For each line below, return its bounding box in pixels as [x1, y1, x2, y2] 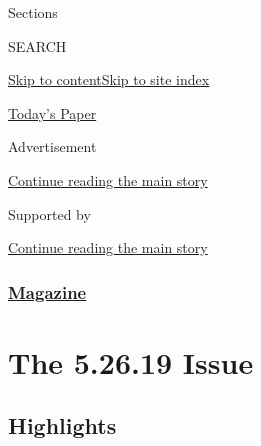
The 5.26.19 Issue [8, 341, 254, 382]
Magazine [8, 279, 87, 304]
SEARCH [8, 35, 67, 56]
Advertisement [8, 136, 97, 157]
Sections [8, 2, 58, 22]
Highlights [8, 410, 117, 441]
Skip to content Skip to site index [8, 69, 210, 90]
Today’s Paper [8, 102, 97, 123]
